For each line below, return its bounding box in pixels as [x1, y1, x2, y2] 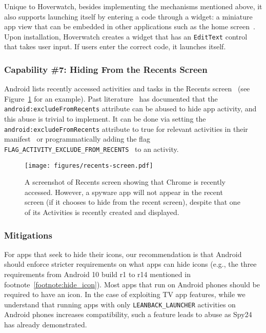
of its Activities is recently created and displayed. [25, 207, 179, 218]
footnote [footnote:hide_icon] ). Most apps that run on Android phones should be [4, 279, 260, 289]
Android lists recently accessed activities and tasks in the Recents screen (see [4, 83, 250, 94]
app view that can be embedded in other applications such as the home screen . [4, 21, 255, 32]
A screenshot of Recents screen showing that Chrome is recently [25, 177, 226, 187]
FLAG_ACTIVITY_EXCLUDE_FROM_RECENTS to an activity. [4, 143, 179, 154]
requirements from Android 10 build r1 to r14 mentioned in [4, 269, 191, 280]
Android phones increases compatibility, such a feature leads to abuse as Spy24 [4, 309, 252, 320]
